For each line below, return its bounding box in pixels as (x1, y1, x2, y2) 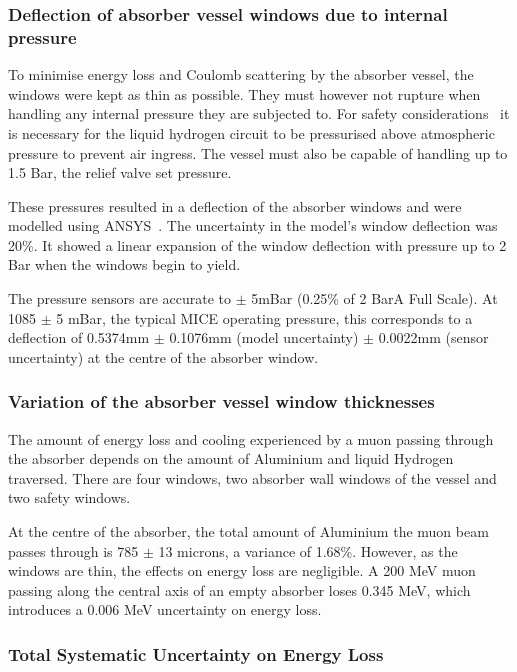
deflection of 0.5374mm (8, 327, 150, 348)
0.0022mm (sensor (378, 327, 489, 348)
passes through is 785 (8, 540, 139, 561)
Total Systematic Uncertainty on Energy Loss (8, 641, 384, 666)
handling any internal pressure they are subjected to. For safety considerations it (8, 103, 510, 124)
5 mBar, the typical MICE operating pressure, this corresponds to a (56, 307, 473, 328)
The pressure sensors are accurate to (8, 288, 231, 309)
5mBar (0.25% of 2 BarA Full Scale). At (251, 288, 498, 309)
